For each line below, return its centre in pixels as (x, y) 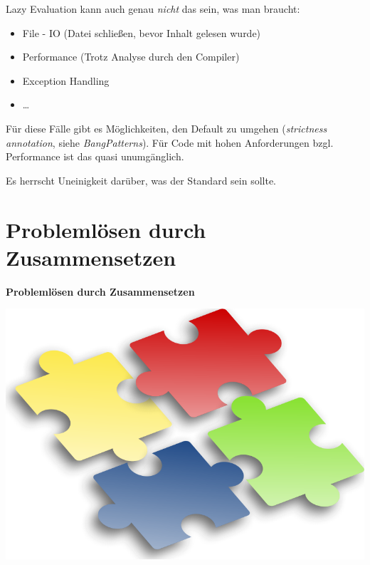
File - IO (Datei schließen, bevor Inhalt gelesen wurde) (142, 32)
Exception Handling (66, 80)
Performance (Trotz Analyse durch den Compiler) (131, 57)
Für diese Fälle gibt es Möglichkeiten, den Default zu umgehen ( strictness (166, 128)
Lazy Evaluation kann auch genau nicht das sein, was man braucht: (153, 9)
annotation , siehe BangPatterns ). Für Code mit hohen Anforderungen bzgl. (170, 142)
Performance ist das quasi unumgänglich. (95, 156)
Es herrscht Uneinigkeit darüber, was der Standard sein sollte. (141, 180)
